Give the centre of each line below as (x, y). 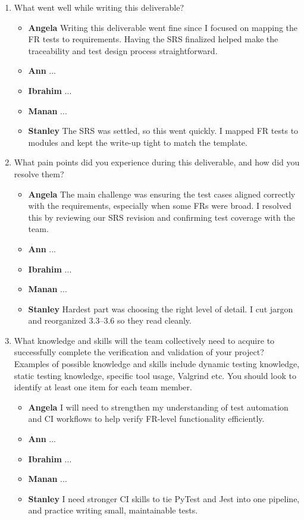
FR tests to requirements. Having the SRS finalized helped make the (153, 39)
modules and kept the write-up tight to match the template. (138, 142)
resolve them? (39, 173)
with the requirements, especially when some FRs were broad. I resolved (160, 206)
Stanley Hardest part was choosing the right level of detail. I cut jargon (161, 308)
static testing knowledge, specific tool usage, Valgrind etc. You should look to (155, 375)
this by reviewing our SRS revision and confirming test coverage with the (162, 217)
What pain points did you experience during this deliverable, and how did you (157, 162)
